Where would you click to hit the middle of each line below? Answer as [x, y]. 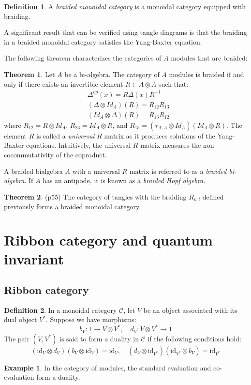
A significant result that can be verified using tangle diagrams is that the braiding [125, 32]
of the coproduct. [81, 154]
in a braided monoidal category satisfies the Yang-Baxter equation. [103, 41]
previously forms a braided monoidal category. [73, 207]
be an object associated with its [190, 310]
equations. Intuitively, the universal [79, 145]
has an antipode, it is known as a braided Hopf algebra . [124, 180]
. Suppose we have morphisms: [91, 319]
